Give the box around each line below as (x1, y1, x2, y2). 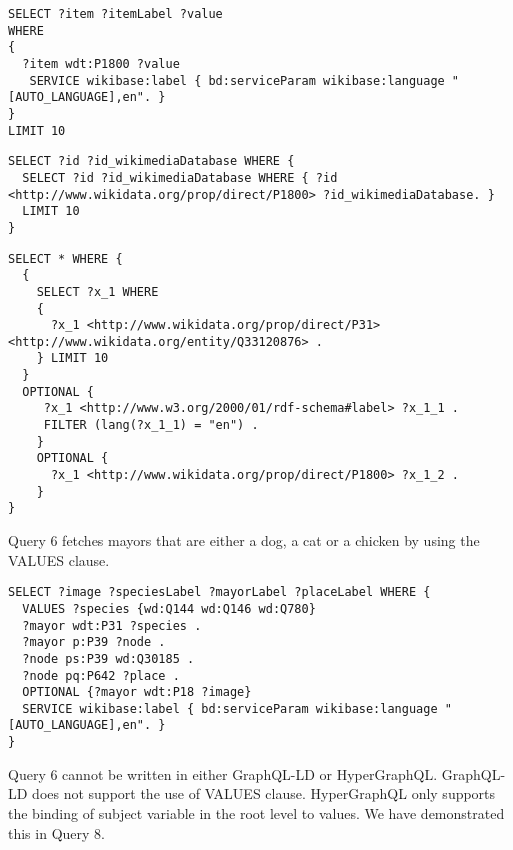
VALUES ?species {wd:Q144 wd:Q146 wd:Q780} (22, 601, 316, 616)
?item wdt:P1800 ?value (22, 56, 180, 71)
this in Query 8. (8, 822, 105, 843)
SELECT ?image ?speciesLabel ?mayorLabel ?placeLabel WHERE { (8, 585, 431, 600)
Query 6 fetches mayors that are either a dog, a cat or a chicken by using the (8, 530, 480, 551)
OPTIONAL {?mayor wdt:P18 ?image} (22, 685, 252, 700)
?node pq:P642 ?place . (22, 668, 180, 683)
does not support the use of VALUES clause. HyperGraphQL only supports (32, 783, 496, 804)
